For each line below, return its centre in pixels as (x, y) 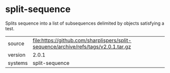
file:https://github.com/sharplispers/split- (82, 40)
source (16, 43)
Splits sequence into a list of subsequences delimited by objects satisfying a (85, 23)
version (17, 55)
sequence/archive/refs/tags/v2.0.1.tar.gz (82, 46)
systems (18, 63)
